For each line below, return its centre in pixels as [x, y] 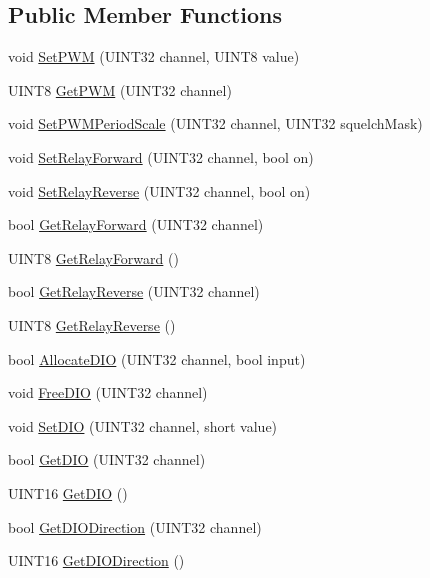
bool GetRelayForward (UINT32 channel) [136, 224]
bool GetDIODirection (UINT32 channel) [135, 526]
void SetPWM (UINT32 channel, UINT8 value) [154, 56]
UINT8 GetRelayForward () [93, 257]
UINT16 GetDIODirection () [96, 560]
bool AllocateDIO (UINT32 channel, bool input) [157, 358]
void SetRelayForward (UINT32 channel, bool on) [161, 156]
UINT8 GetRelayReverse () [92, 324]
